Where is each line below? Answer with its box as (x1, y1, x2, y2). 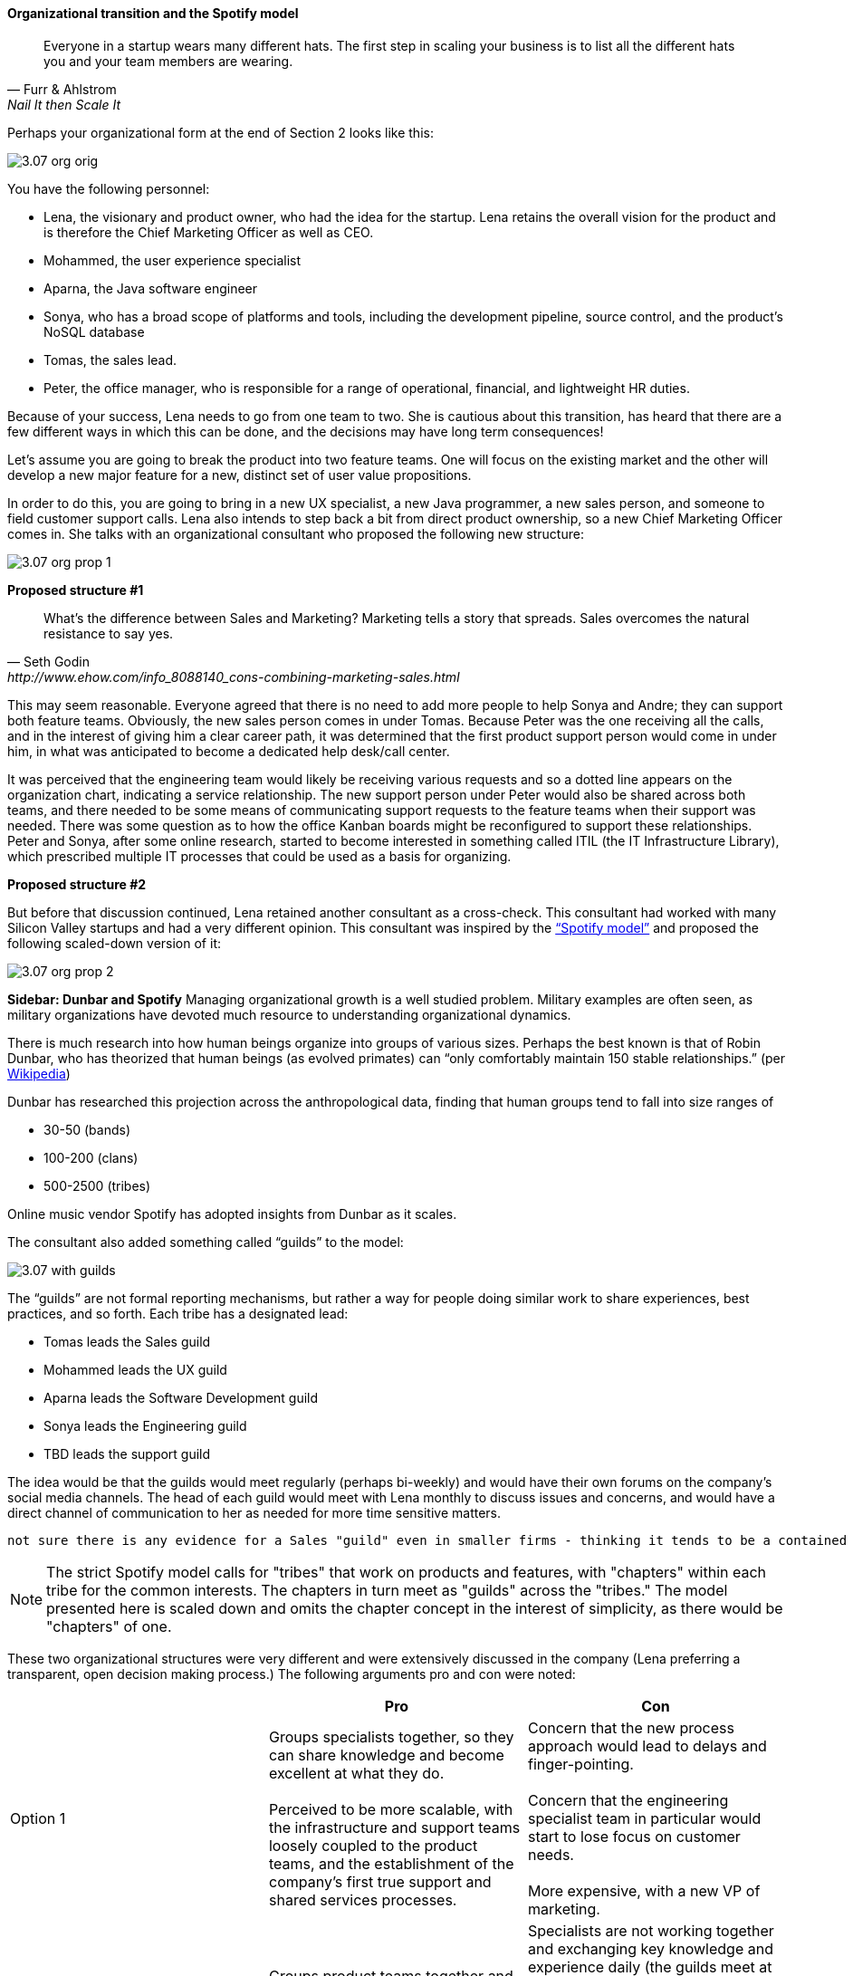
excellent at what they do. (268, 1763, 445, 1782)
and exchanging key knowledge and (527, 1939, 773, 1958)
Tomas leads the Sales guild (43, 1333, 211, 1349)
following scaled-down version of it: (7, 935, 221, 951)
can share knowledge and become (268, 1745, 504, 1764)
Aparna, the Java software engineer (43, 280, 258, 296)
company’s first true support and (268, 1872, 492, 1891)
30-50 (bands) (43, 1121, 131, 1137)
